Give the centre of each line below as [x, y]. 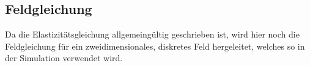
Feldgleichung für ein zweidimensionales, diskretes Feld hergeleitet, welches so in [155, 46]
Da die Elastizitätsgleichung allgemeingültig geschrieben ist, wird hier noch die [152, 34]
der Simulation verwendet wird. [64, 58]
